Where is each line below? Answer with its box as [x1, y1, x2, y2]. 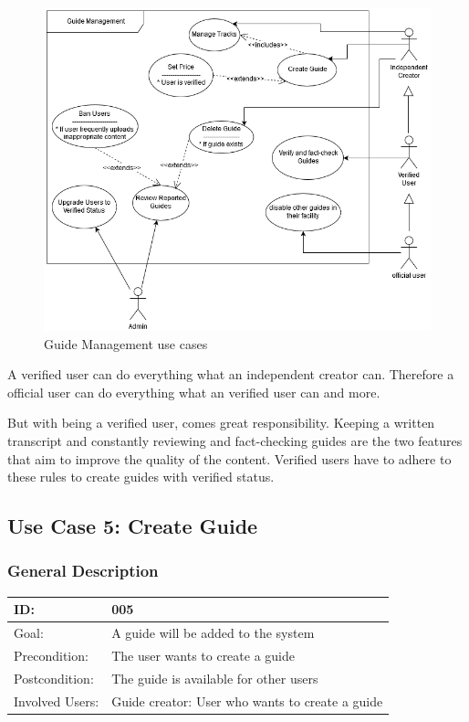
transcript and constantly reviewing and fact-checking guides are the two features [7, 430, 463, 450]
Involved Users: [14, 691, 99, 710]
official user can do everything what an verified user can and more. [7, 382, 380, 401]
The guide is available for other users [111, 668, 318, 687]
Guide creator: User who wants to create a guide [111, 691, 383, 710]
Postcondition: [14, 668, 94, 687]
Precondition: [14, 645, 89, 664]
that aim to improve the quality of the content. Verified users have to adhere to [7, 449, 452, 468]
